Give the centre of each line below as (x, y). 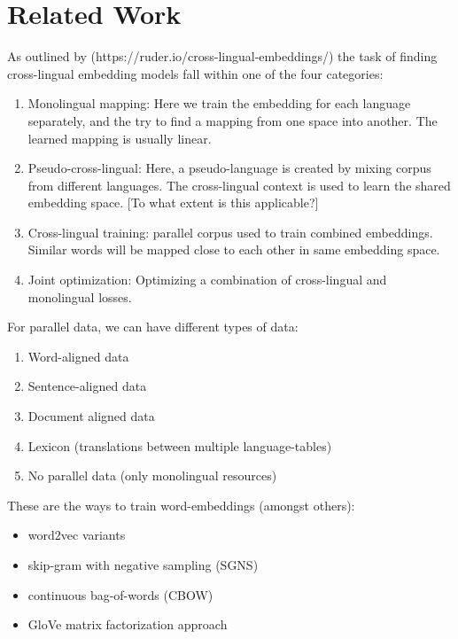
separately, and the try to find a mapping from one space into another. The (233, 120)
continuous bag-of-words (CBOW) (120, 594)
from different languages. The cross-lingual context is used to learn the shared (239, 185)
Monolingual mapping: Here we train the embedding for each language (219, 103)
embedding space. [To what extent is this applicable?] (173, 203)
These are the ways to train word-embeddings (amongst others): (181, 505)
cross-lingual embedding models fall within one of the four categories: (195, 73)
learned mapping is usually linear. (120, 138)
